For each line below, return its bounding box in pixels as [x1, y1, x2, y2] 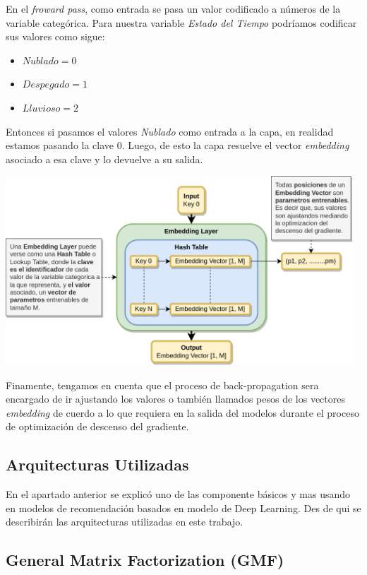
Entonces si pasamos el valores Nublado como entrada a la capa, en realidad [6, 124, 334, 138]
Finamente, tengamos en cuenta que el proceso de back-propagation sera [6, 377, 319, 392]
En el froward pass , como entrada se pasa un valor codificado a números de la [6, 1, 341, 16]
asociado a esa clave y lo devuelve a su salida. [6, 151, 203, 166]
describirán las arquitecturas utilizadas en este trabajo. [6, 514, 243, 529]
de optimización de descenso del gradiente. [6, 419, 189, 434]
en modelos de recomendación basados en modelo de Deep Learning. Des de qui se [6, 500, 361, 515]
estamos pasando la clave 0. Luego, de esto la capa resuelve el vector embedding [6, 138, 349, 153]
